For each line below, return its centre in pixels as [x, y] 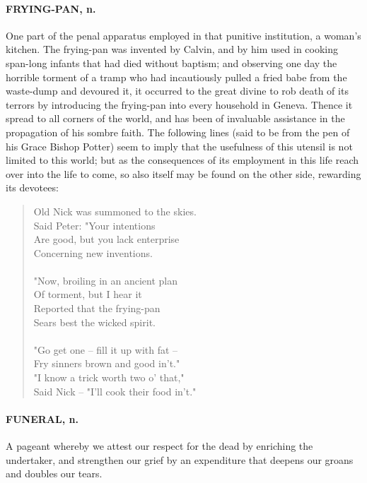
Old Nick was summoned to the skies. [115, 211]
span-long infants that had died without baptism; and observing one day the [171, 62]
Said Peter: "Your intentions [94, 225]
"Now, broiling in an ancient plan [106, 280]
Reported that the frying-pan [97, 308]
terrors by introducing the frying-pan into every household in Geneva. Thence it [179, 104]
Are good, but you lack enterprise [106, 239]
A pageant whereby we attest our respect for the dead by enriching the [159, 446]
